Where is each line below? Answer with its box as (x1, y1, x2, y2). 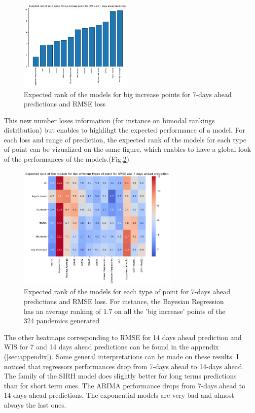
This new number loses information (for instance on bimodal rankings (4, 115, 215, 125)
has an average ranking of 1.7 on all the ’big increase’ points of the (24, 306, 225, 316)
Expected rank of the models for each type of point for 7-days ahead (24, 286, 230, 297)
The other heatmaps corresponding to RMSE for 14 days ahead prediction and (4, 332, 242, 342)
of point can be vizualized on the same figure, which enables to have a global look (4, 144, 251, 154)
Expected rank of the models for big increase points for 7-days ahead (24, 89, 232, 99)
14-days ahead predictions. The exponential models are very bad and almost (4, 390, 234, 400)
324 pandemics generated (24, 315, 100, 326)
